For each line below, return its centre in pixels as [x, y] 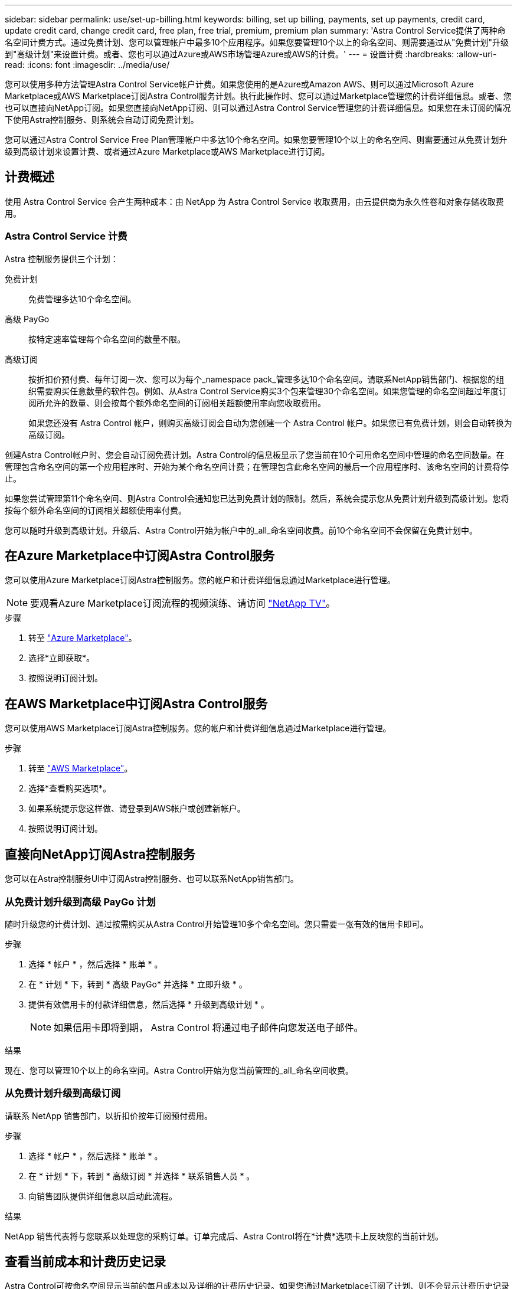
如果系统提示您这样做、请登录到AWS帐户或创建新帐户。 [137, 809]
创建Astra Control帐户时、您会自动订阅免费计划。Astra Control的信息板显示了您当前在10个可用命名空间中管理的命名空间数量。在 [255, 454]
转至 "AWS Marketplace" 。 [81, 768]
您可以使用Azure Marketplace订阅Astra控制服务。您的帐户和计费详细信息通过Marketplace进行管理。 [200, 580]
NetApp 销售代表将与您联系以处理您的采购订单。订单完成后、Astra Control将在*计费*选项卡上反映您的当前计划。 [224, 1236]
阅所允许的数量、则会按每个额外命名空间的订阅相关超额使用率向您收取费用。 [177, 403]
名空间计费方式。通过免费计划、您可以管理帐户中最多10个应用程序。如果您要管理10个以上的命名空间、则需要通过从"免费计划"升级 [257, 42]
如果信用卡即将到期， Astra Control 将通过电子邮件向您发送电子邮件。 [209, 1027]
